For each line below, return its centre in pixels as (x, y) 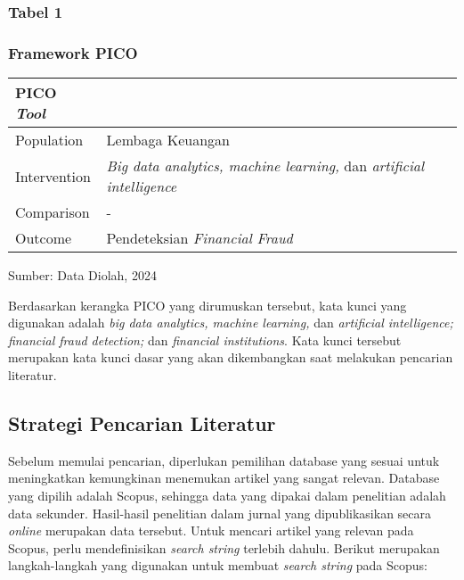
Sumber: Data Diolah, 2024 (82, 275)
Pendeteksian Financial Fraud (199, 238)
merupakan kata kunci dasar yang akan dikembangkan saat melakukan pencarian (231, 357)
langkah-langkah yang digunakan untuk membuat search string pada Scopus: (218, 565)
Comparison (53, 212)
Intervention (53, 176)
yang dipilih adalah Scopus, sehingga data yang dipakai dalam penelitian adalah (227, 496)
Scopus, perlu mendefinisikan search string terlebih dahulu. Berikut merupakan (224, 547)
